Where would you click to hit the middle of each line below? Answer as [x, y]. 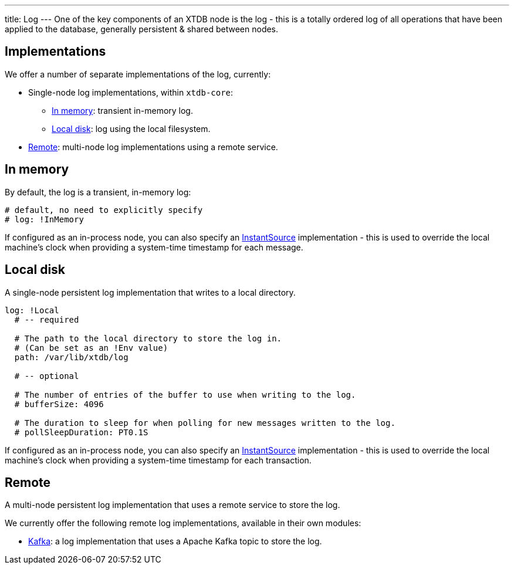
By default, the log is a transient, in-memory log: [98, 192]
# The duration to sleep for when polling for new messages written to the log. [205, 423]
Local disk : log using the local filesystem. [131, 128]
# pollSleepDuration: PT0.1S [81, 432]
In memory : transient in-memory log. [122, 110]
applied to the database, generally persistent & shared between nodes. [142, 29]
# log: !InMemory [44, 219]
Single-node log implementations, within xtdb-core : [131, 92]
